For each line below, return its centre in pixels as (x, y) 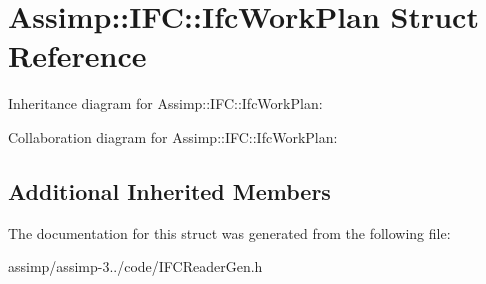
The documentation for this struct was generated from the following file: (229, 232)
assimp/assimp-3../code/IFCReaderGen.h (135, 266)
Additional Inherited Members (169, 190)
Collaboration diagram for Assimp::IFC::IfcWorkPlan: (173, 136)
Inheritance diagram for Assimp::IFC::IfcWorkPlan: (165, 103)
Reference (77, 55)
